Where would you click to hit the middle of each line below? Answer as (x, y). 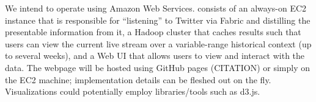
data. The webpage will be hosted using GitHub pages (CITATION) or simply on (157, 67)
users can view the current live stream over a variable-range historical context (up (158, 43)
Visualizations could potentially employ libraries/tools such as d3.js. (133, 91)
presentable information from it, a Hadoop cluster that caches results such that (153, 32)
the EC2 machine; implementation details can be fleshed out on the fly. (138, 79)
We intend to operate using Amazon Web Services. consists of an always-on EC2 (156, 8)
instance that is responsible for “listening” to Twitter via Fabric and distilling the (158, 20)
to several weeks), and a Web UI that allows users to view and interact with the (155, 56)
